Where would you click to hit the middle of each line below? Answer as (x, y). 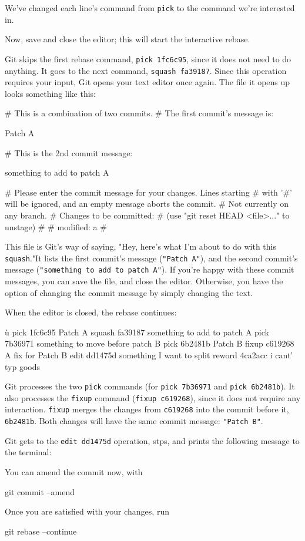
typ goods (22, 366)
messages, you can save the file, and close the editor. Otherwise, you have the (144, 281)
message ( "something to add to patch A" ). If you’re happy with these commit (150, 269)
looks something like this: (51, 93)
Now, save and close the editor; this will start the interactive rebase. (128, 39)
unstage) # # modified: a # (56, 226)
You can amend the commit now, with (74, 472)
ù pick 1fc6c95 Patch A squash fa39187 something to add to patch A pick (137, 332)
